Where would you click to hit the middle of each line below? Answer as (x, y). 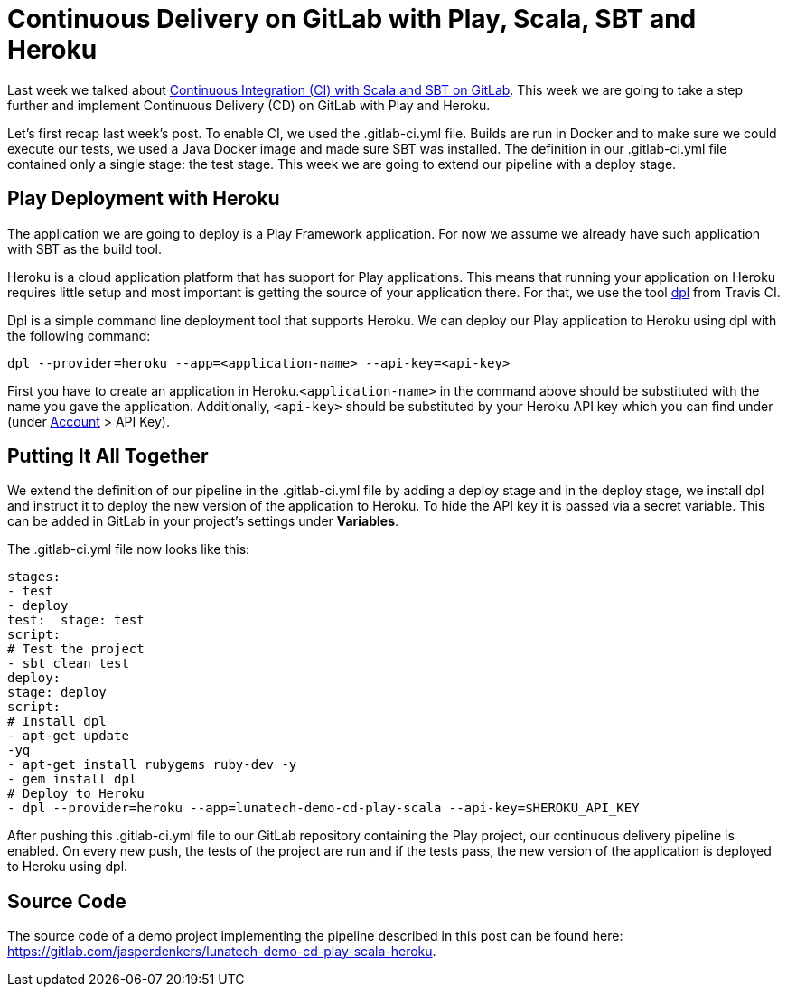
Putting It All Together (108, 456)
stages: (34, 577)
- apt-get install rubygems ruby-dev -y (152, 765)
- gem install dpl (72, 779)
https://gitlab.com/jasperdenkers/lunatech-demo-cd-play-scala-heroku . (222, 952)
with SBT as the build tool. (84, 248)
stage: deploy (57, 693)
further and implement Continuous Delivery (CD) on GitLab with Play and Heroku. (249, 105)
